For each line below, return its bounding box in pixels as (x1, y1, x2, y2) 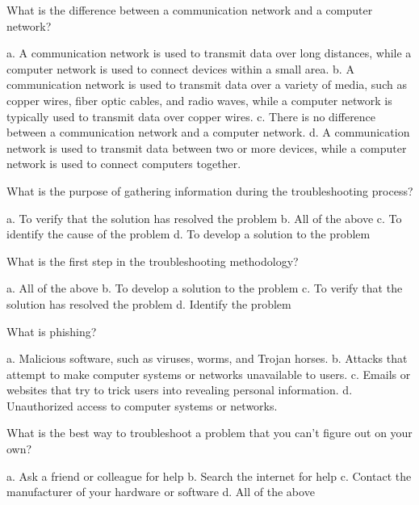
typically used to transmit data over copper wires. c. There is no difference (6, 107, 376, 124)
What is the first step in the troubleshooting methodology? (6, 252, 299, 269)
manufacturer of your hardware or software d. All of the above (6, 483, 315, 500)
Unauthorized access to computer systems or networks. (6, 397, 278, 414)
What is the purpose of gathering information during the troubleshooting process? (6, 182, 413, 199)
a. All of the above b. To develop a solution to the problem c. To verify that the (6, 280, 403, 297)
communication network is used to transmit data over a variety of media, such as (6, 76, 407, 93)
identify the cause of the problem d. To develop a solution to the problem (6, 225, 371, 242)
